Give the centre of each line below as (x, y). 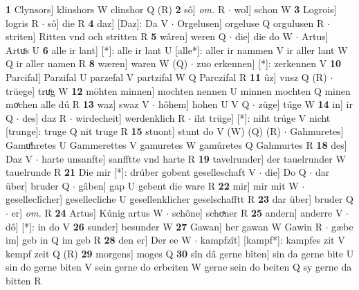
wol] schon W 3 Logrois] (285, 9)
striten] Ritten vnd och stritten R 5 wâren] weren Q (116, 36)
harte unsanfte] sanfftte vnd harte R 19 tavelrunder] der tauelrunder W (194, 158)
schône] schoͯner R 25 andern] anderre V (257, 212)
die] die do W (264, 36)
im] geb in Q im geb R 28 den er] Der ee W (99, 240)
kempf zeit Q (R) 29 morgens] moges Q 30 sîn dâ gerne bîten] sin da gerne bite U (180, 253)
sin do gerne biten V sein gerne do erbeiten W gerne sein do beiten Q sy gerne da (179, 267)
